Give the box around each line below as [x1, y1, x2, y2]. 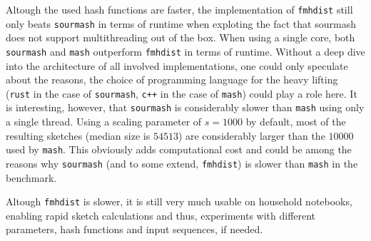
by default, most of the [245, 114, 346, 129]
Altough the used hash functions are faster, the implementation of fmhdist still [6, 2, 353, 16]
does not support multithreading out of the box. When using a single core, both [6, 30, 355, 45]
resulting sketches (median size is [6, 128, 151, 143]
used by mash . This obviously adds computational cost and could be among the [6, 142, 352, 157]
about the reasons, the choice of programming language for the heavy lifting [6, 72, 338, 87]
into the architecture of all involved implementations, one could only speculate [6, 58, 348, 73]
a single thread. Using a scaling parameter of [6, 114, 202, 129]
